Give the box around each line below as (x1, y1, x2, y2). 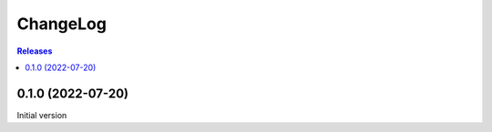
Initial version (16, 109, 67, 120)
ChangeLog (16, 14, 107, 34)
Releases (16, 46, 53, 56)
